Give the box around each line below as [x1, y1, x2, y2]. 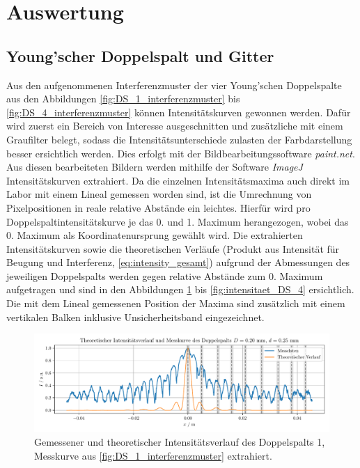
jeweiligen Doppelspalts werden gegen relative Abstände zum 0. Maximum [6, 268, 323, 283]
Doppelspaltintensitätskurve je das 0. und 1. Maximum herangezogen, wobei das [6, 214, 349, 228]
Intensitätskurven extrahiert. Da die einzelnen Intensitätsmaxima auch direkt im [6, 173, 350, 187]
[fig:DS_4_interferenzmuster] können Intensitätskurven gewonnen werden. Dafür [6, 104, 351, 119]
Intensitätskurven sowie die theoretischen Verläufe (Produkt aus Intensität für [6, 241, 340, 256]
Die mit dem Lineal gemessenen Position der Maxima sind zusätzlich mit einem [6, 296, 345, 311]
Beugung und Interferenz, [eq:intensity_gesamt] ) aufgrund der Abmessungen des [6, 255, 350, 270]
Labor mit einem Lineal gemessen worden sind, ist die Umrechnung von [6, 187, 312, 201]
